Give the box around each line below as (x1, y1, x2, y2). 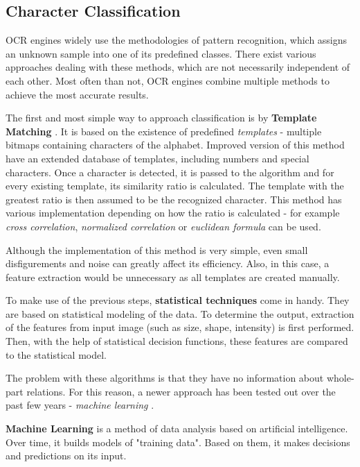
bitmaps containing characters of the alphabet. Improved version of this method (6, 137, 345, 152)
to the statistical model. (6, 347, 107, 362)
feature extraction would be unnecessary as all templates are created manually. (6, 269, 340, 284)
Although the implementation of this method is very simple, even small (6, 242, 308, 257)
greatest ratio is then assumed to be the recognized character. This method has (6, 192, 342, 206)
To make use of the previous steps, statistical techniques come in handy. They (6, 293, 350, 307)
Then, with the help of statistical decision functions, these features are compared (6, 334, 348, 348)
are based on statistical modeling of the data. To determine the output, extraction (6, 306, 354, 321)
